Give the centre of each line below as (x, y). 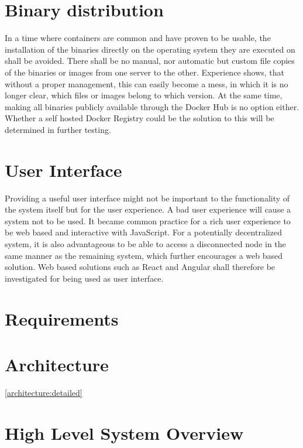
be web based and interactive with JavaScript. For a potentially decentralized (143, 232)
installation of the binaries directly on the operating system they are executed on (150, 49)
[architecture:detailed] (44, 392)
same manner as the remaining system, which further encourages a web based (144, 255)
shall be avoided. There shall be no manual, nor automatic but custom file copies (150, 61)
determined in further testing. (58, 129)
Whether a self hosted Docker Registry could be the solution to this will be (140, 118)
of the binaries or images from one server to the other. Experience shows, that (144, 72)
